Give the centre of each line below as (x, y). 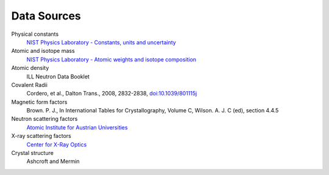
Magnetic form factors (39, 102)
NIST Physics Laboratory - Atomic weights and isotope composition (111, 59)
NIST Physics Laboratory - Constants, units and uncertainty (101, 42)
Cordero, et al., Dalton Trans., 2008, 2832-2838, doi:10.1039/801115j (112, 94)
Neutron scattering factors (44, 119)
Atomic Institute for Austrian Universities (77, 127)
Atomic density (30, 68)
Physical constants (35, 34)
